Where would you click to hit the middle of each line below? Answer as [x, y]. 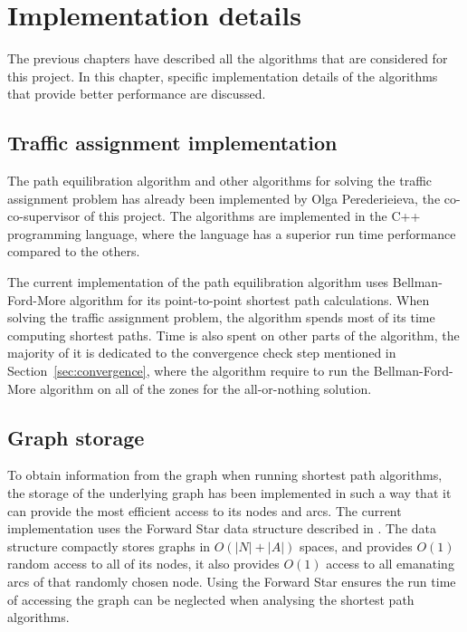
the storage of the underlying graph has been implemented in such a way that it [229, 493]
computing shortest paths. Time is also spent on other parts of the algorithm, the [233, 335]
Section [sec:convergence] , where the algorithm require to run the [189, 371]
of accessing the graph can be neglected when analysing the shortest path [211, 599]
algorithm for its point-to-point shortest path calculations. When [250, 299]
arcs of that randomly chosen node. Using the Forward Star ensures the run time [232, 581]
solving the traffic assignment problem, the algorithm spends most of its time [221, 317]
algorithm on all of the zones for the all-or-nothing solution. [206, 388]
